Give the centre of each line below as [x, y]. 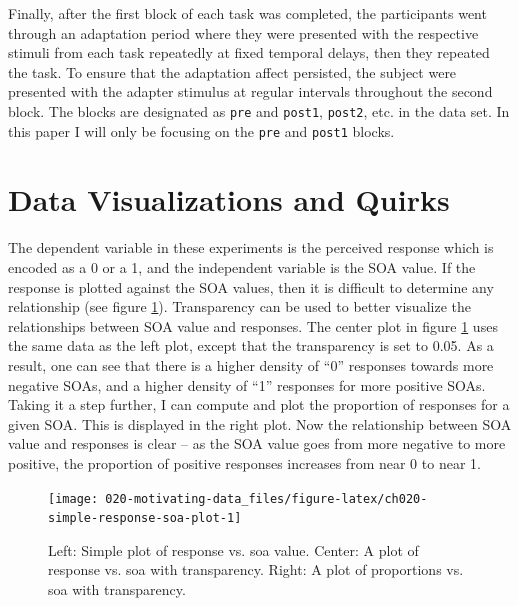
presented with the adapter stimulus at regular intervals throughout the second [250, 91]
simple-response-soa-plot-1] [145, 518]
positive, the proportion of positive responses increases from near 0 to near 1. [244, 462]
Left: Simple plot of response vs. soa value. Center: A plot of [233, 549]
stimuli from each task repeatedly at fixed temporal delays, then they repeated [249, 52]
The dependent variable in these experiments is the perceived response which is [251, 247]
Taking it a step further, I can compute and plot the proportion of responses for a [259, 404]
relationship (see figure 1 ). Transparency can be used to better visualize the [239, 306]
